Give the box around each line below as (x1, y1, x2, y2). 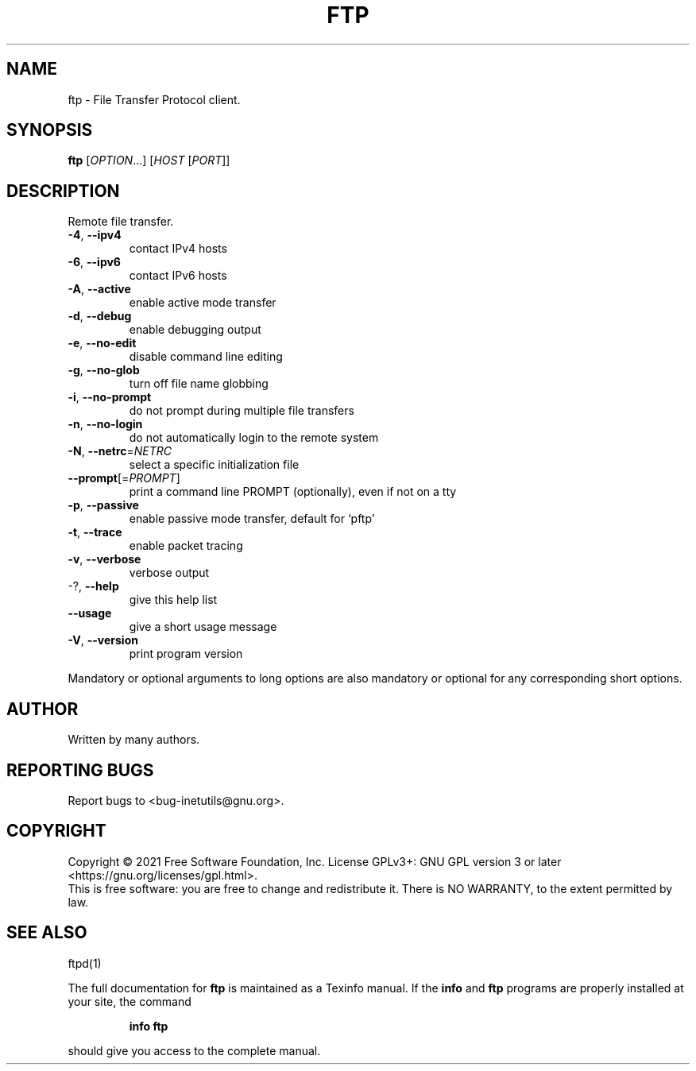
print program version (129, 647, 243, 661)
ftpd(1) (68, 956, 102, 970)
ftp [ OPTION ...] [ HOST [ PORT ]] (68, 153, 230, 168)
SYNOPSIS (6, 120, 93, 141)
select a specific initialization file (129, 458, 300, 472)
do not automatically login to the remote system (129, 431, 379, 445)
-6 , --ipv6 (68, 255, 121, 269)
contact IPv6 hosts (129, 269, 227, 283)
